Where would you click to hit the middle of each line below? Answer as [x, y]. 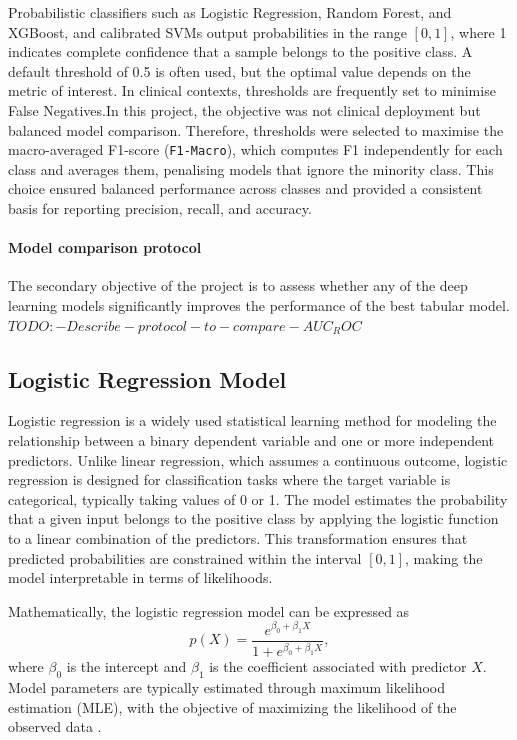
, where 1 [478, 31]
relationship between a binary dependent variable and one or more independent [251, 439]
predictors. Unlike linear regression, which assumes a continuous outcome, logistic [258, 459]
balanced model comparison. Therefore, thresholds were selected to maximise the [256, 129]
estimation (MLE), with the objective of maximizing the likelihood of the [232, 706]
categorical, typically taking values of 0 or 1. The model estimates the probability [258, 498]
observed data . [55, 726]
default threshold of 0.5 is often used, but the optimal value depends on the [239, 70]
